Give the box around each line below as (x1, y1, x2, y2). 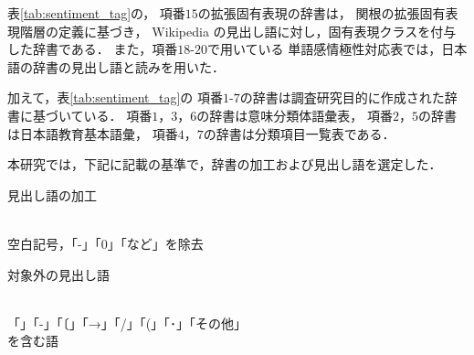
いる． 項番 (83, 105, 153, 124)
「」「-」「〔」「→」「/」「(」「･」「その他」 (7, 313, 248, 332)
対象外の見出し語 (7, 264, 110, 284)
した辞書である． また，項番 (7, 39, 178, 59)
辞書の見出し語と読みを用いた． (32, 57, 225, 76)
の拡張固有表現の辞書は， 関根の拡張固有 (197, 4, 446, 22)
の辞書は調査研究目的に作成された (239, 88, 445, 107)
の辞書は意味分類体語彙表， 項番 (196, 105, 393, 124)
